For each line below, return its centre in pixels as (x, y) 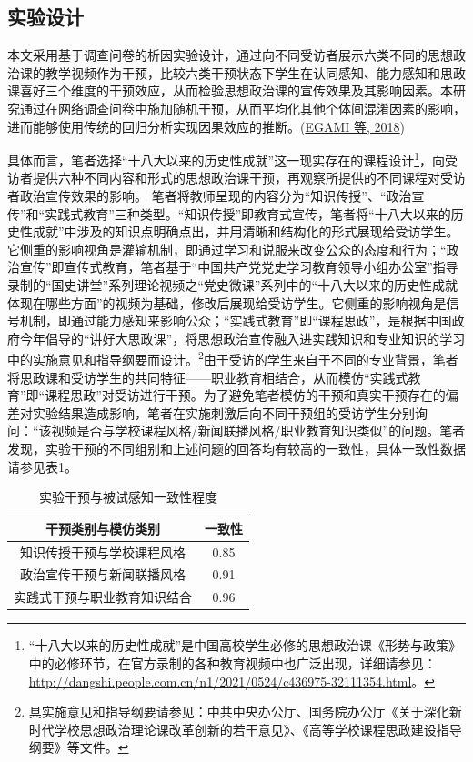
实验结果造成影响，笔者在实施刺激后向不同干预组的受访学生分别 (223, 412)
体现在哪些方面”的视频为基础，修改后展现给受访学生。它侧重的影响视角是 (227, 302)
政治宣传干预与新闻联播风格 (103, 574)
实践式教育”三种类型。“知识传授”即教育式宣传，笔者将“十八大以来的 (248, 213)
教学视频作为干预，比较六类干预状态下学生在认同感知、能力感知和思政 (255, 72)
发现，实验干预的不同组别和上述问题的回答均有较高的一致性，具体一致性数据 (236, 448)
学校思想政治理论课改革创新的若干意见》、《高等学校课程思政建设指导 (258, 729)
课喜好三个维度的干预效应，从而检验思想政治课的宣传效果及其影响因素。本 (230, 90)
